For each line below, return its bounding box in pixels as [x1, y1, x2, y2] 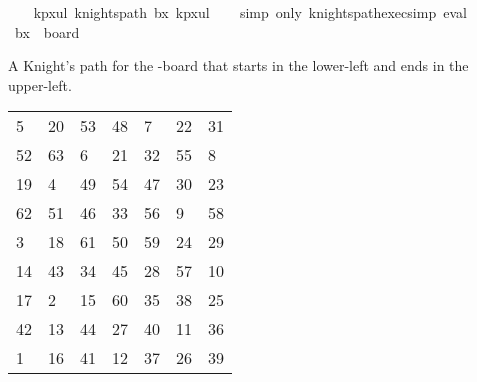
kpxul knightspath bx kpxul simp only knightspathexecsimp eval [33, 2, 467, 22]
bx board [14, 21, 80, 42]
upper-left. [8, 74, 72, 95]
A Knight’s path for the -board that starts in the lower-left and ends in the [8, 55, 469, 76]
